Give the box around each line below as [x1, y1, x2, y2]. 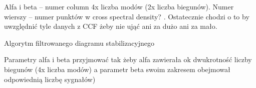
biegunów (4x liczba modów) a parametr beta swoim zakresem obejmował [4, 64, 230, 74]
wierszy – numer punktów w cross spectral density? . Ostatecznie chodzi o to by [4, 11, 249, 21]
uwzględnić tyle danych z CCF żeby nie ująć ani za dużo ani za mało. [4, 21, 217, 31]
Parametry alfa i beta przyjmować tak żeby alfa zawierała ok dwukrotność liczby [4, 54, 252, 65]
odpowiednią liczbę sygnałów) [4, 74, 96, 84]
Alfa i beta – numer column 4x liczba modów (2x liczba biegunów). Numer [4, 1, 234, 11]
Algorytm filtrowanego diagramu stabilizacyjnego [4, 37, 155, 48]
